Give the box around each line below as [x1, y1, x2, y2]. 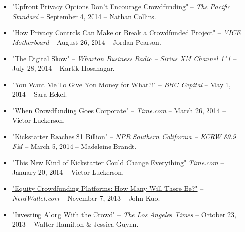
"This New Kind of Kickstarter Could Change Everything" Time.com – [12, 157, 224, 168]
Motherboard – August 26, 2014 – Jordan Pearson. [12, 37, 161, 47]
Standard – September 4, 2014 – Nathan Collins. [12, 11, 156, 21]
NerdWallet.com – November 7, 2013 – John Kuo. [12, 192, 160, 203]
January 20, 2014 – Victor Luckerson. [12, 167, 124, 177]
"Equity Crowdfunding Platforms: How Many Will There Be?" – [12, 183, 204, 193]
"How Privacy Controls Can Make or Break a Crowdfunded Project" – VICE [12, 27, 241, 38]
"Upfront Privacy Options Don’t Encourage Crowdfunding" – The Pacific [12, 1, 230, 11]
